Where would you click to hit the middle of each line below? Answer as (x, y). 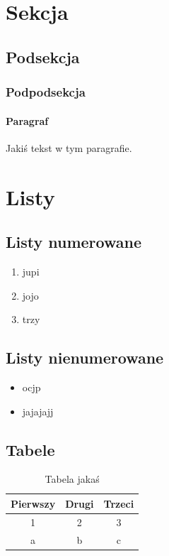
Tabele (30, 449)
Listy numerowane (74, 242)
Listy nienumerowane (85, 358)
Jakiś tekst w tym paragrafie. (69, 147)
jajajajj (38, 411)
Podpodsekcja (46, 92)
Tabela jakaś (72, 479)
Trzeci (119, 503)
